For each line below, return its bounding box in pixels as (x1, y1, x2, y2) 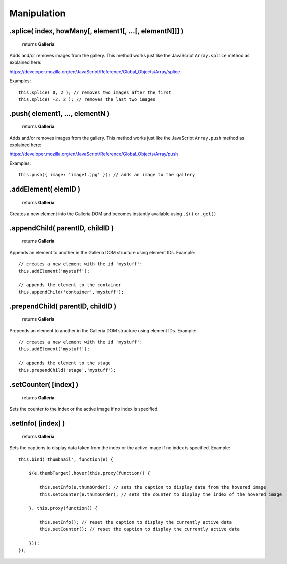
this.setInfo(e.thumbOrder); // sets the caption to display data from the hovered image (39, 484, 266, 490)
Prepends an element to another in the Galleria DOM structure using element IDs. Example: (9, 327, 197, 333)
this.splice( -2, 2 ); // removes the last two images (18, 96, 156, 102)
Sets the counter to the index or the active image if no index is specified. (9, 406, 159, 412)
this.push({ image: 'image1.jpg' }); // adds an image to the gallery (18, 172, 195, 178)
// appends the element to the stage (18, 360, 111, 366)
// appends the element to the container (18, 282, 121, 288)
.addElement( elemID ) (9, 185, 80, 194)
